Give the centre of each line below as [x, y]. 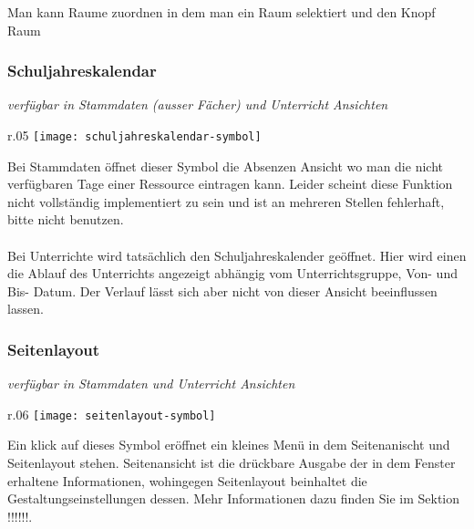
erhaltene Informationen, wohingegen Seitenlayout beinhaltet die [187, 480]
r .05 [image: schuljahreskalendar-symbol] [134, 135]
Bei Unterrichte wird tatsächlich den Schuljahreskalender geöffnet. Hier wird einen [237, 255]
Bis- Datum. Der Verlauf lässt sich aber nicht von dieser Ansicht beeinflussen [222, 290]
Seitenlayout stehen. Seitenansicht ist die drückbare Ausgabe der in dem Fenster [232, 463]
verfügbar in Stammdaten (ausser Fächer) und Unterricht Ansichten [198, 104]
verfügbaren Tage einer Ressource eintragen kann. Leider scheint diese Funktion [230, 184]
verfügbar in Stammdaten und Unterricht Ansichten [151, 384]
